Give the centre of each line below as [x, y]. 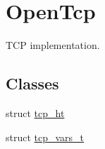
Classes [32, 83]
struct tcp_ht [35, 112]
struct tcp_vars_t [45, 137]
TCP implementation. [53, 45]
